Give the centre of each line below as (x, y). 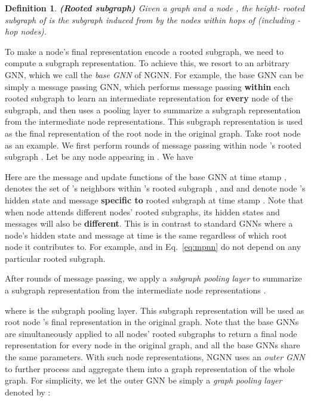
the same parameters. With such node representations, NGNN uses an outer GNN (155, 357)
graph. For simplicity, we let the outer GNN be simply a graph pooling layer (144, 380)
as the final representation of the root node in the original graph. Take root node (153, 133)
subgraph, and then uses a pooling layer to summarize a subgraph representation (153, 109)
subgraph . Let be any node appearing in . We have (99, 157)
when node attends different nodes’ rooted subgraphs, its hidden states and (142, 211)
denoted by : (28, 392)
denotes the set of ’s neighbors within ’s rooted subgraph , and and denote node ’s (155, 188)
